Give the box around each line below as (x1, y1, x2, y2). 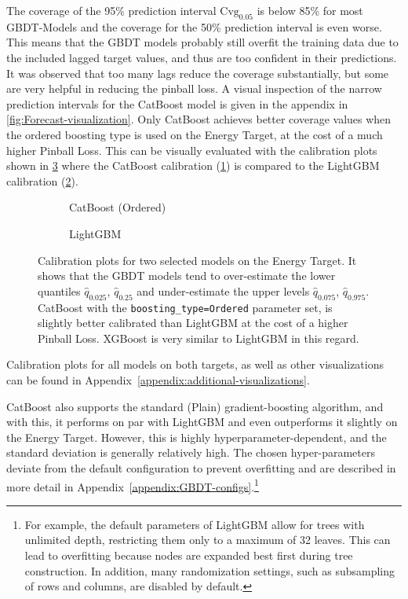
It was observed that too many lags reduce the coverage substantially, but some (6, 64, 389, 81)
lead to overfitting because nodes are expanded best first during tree (24, 546, 353, 563)
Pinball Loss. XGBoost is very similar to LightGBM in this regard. (38, 329, 359, 346)
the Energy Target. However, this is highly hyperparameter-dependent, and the (6, 428, 387, 445)
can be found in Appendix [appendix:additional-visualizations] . (6, 371, 310, 388)
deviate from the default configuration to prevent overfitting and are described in (6, 459, 396, 476)
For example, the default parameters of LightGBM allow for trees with (24, 516, 365, 532)
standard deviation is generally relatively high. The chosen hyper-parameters (6, 444, 375, 461)
